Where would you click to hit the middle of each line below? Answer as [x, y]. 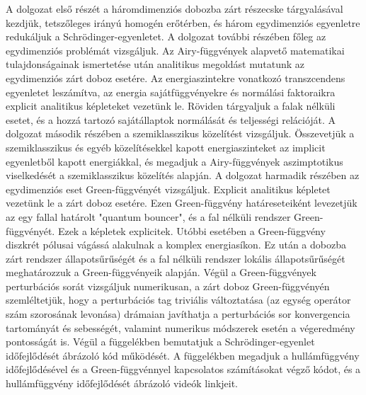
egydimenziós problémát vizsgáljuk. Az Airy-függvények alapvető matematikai [175, 50]
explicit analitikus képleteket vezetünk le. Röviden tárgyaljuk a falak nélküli [171, 106]
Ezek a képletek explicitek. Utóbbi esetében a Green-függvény [191, 230]
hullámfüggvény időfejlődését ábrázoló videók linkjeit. [122, 383]
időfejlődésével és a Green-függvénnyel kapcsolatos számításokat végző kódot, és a [183, 369]
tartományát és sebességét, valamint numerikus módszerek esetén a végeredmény [181, 327]
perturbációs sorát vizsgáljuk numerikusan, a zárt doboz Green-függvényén [168, 286]
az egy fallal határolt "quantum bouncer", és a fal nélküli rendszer [148, 216]
